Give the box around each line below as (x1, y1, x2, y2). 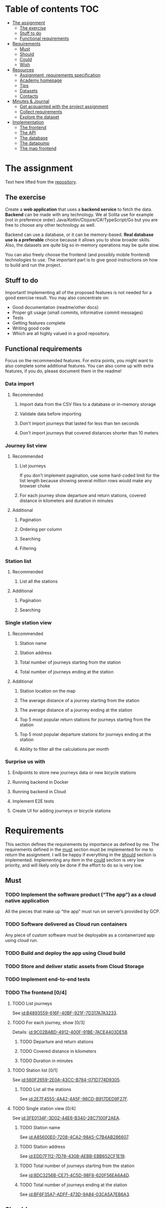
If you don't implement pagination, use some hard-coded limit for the (19, 472, 160, 478)
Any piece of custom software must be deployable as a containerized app (5, 932, 155, 938)
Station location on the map (19, 688, 76, 694)
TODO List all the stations (19, 1086, 71, 1092)
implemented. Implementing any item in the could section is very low (5, 857, 144, 863)
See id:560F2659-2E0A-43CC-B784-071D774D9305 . (12, 1076, 121, 1082)
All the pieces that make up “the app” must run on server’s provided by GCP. (5, 908, 160, 914)
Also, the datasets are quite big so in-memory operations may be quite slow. (5, 242, 160, 248)
